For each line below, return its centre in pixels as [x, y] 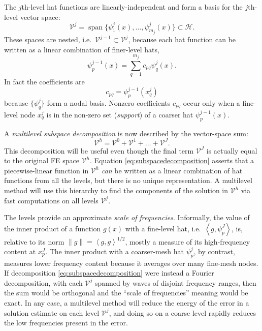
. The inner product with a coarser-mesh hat [115, 251]
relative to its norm [34, 241]
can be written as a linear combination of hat [172, 170]
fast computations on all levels [51, 200]
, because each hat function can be [182, 39]
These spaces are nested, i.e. [48, 39]
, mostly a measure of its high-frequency [188, 241]
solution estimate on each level [52, 312]
